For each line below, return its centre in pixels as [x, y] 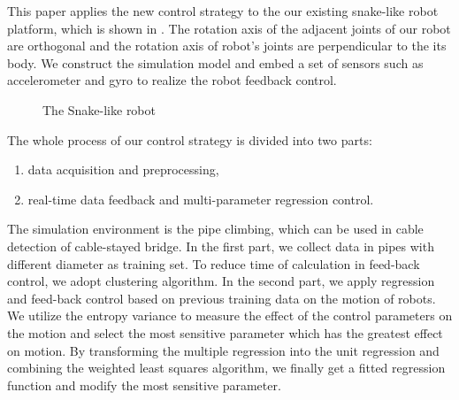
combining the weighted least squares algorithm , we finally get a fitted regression [226, 368]
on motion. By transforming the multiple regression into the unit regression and [223, 350]
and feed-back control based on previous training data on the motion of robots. [222, 298]
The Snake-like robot [99, 109]
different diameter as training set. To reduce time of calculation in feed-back [214, 263]
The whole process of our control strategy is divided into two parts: [190, 139]
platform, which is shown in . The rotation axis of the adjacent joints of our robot [229, 28]
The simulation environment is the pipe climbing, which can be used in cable [215, 229]
